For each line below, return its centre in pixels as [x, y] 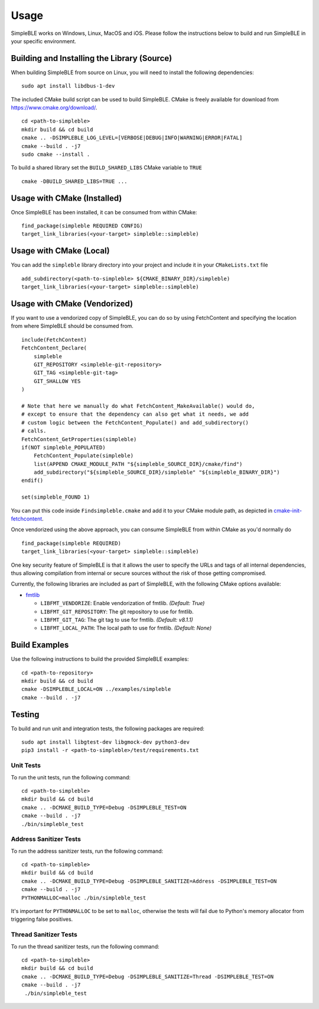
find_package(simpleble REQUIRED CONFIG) [82, 226]
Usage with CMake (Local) [60, 251]
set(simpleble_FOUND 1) [56, 497]
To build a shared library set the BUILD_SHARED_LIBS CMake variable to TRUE [106, 168]
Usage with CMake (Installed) [66, 198]
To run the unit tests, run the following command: [71, 777]
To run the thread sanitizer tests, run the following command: [85, 946]
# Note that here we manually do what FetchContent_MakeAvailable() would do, [138, 406]
